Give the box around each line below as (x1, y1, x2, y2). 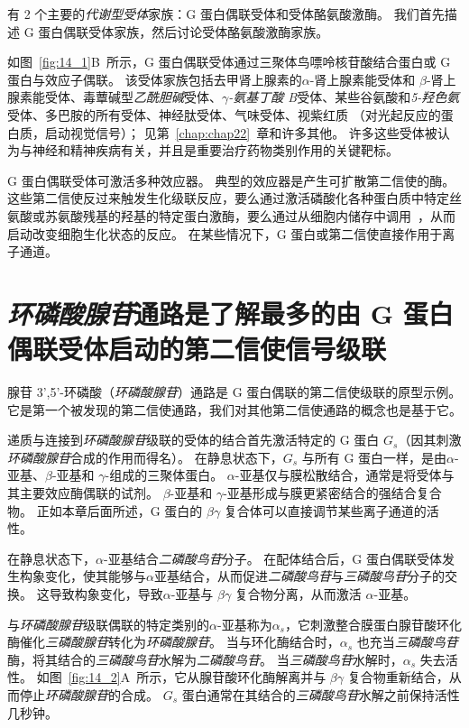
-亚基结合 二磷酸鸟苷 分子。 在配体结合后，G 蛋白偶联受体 (103, 548, 442, 567)
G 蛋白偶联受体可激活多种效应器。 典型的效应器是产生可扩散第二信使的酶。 (7, 170, 455, 189)
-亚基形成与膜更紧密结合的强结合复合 (223, 484, 442, 502)
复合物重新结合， (347, 668, 449, 687)
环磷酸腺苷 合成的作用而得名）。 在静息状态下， (7, 447, 283, 466)
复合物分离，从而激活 (234, 584, 362, 603)
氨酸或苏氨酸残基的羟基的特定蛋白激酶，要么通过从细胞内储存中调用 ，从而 (7, 206, 455, 225)
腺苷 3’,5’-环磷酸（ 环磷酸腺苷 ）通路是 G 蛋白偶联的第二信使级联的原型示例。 (7, 382, 462, 401)
